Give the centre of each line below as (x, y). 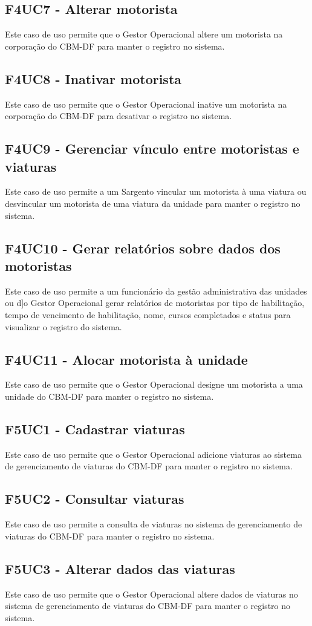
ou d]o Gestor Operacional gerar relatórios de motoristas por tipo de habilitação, (155, 303)
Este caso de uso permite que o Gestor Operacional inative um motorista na (146, 104)
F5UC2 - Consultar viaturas (95, 499)
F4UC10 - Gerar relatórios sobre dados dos (143, 248)
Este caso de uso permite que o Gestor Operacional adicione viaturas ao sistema (153, 454)
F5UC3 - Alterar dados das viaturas (120, 568)
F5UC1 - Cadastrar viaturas (95, 429)
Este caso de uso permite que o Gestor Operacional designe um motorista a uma (154, 384)
